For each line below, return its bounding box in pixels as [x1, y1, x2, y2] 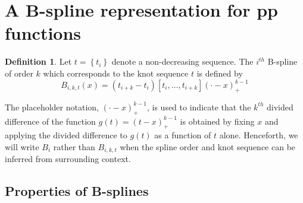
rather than [53, 140, 95, 153]
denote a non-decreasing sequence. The [111, 55, 254, 68]
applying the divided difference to [5, 129, 127, 141]
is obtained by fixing [180, 115, 255, 127]
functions [5, 21, 82, 45]
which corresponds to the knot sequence [43, 66, 189, 79]
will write [5, 140, 39, 153]
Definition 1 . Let [5, 55, 72, 68]
